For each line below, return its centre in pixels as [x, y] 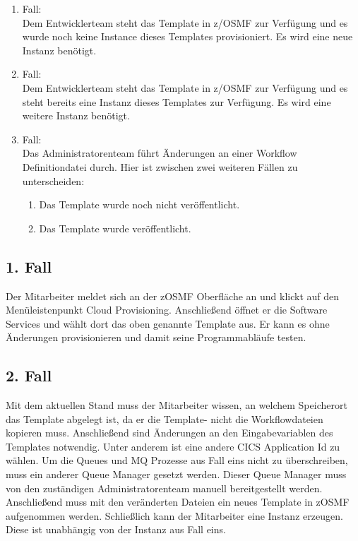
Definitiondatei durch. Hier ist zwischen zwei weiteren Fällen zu [160, 166]
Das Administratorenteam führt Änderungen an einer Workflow [160, 153]
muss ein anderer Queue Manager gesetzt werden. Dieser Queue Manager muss [176, 474]
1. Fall [29, 266]
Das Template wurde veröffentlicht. [115, 228]
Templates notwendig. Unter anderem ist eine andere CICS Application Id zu [173, 446]
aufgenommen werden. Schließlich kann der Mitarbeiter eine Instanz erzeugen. [174, 515]
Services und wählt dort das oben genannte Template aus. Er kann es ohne [168, 323]
